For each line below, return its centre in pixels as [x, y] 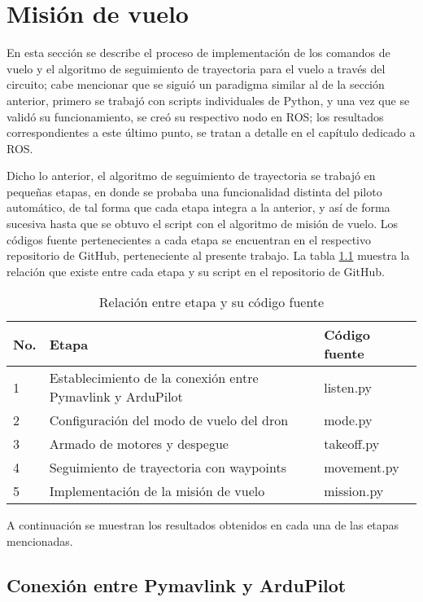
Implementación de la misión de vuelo [157, 491]
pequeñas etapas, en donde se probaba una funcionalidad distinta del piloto [194, 191]
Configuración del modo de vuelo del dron [169, 420]
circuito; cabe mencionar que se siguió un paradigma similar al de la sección [196, 84]
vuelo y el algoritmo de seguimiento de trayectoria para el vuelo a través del [196, 68]
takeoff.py [352, 444]
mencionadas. [40, 541]
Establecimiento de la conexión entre [154, 378]
